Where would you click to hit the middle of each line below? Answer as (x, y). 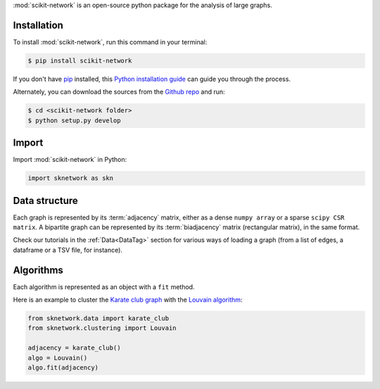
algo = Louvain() (58, 358)
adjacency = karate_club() (74, 348)
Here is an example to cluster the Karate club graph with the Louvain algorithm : (128, 300)
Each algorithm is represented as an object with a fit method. (104, 287)
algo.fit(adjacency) (63, 368)
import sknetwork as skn (71, 178)
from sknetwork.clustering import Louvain (102, 328)
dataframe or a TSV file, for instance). (68, 250)
